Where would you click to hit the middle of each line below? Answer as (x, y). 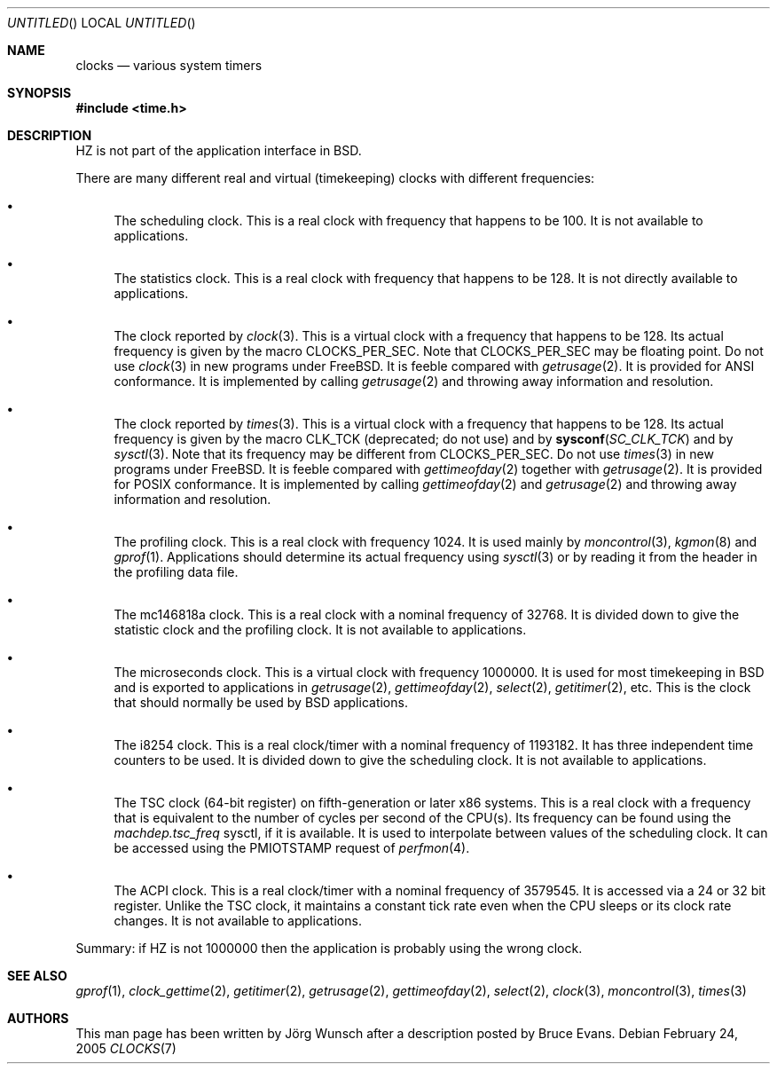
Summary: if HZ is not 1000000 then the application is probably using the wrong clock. (329, 948)
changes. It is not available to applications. (238, 921)
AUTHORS (38, 1018)
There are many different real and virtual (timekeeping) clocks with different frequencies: (335, 178)
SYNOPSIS (39, 93)
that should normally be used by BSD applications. (261, 702)
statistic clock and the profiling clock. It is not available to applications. (320, 630)
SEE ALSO (37, 976)
